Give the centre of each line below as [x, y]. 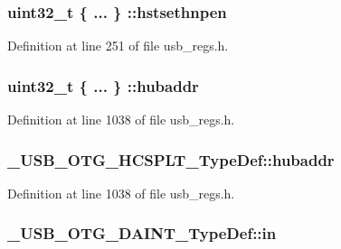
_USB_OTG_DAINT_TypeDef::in [142, 233]
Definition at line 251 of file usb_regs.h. [118, 46]
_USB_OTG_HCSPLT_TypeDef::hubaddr [171, 159]
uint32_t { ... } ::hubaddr [103, 85]
